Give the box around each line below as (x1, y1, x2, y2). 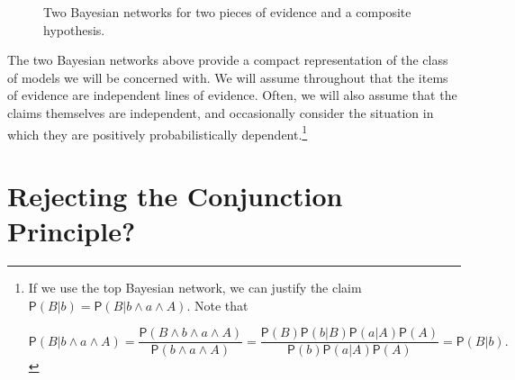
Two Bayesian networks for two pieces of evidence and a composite (43, 3, 411, 21)
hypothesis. (43, 20, 105, 39)
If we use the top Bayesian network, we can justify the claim (28, 278, 362, 297)
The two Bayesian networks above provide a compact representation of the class (7, 50, 448, 69)
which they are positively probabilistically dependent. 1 (7, 122, 308, 143)
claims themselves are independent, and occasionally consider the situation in (7, 103, 434, 122)
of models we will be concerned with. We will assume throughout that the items (7, 68, 448, 86)
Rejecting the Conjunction (7, 177, 343, 213)
